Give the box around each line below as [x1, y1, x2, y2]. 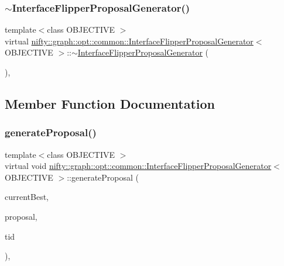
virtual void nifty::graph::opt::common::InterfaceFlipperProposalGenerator [5, 160, 272, 172]
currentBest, [5, 191, 49, 203]
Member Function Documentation [5, 94, 215, 112]
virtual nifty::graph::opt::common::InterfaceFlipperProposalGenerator [5, 34, 254, 47]
